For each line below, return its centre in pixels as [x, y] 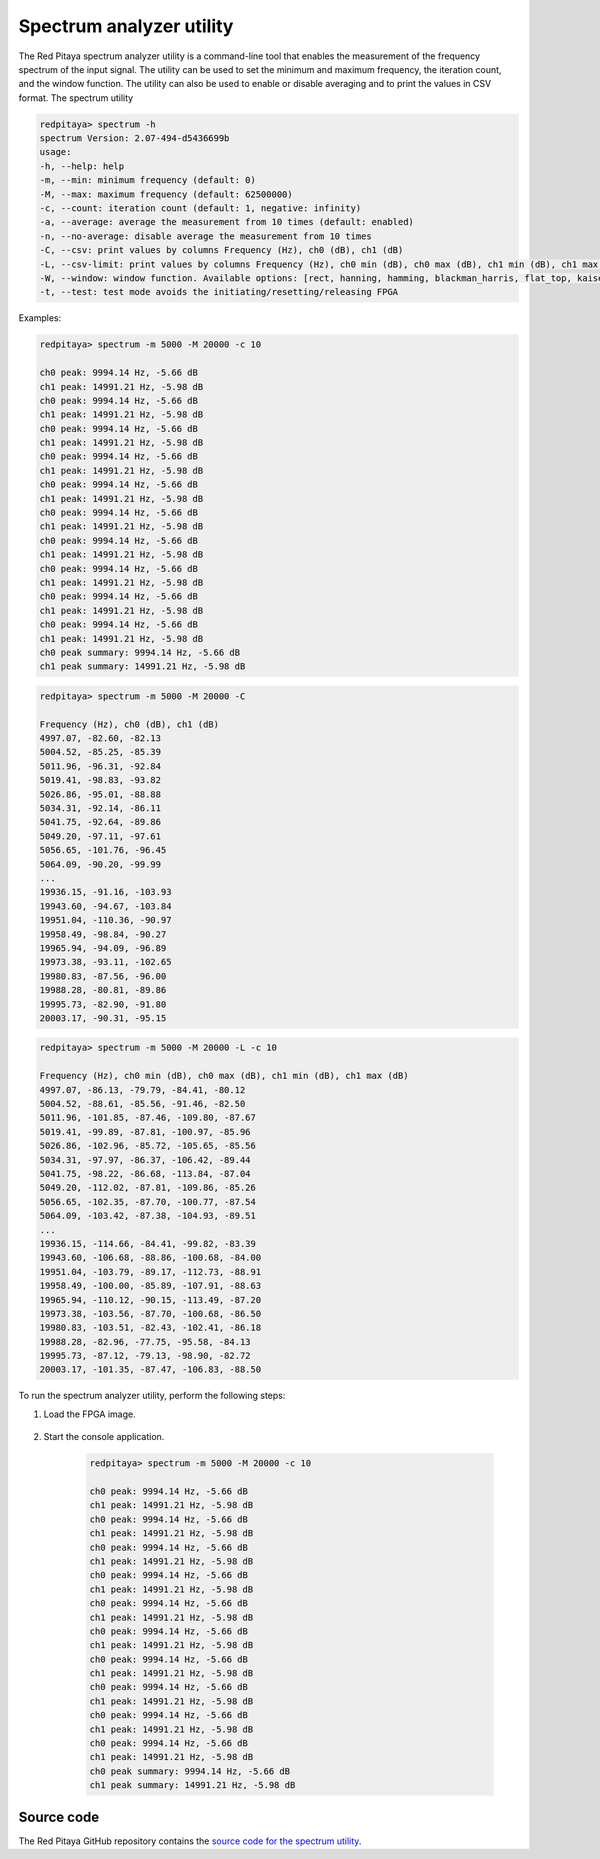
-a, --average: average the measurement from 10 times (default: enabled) [227, 222]
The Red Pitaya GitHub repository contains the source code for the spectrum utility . [190, 1841]
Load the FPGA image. [90, 1414]
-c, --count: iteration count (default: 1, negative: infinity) [200, 208]
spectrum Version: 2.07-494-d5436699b [134, 138]
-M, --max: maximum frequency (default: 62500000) [166, 194]
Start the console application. [104, 1437]
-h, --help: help [82, 166]
